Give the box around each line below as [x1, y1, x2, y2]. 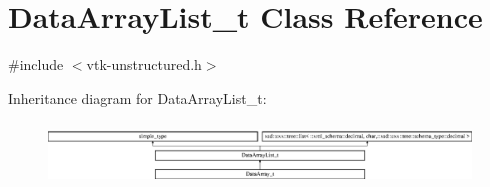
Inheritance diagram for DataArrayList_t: [8, 87, 267, 108]
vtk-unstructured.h [86, 54, 202, 75]
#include [8, 54, 64, 75]
